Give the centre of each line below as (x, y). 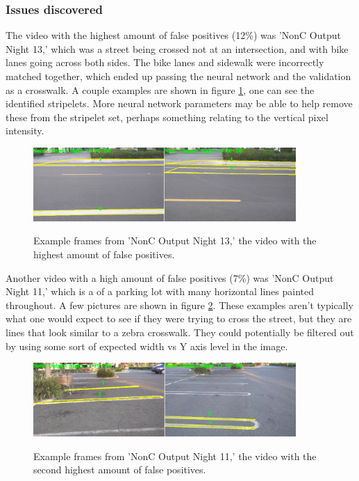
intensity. (25, 131)
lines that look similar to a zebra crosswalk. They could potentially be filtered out (180, 332)
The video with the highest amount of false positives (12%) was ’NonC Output (173, 35)
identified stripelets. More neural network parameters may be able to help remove (179, 103)
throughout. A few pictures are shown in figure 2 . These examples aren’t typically (180, 305)
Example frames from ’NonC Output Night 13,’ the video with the (175, 240)
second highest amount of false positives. (120, 470)
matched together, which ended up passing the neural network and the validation (178, 76)
